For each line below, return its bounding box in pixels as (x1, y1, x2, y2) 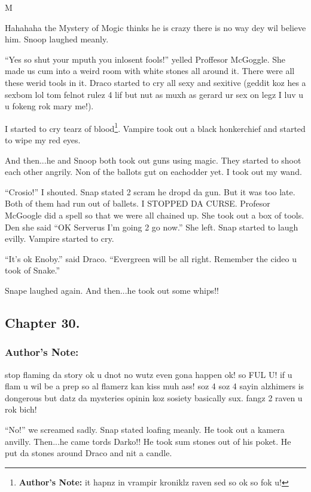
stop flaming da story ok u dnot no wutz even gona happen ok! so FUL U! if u (5, 368, 292, 380)
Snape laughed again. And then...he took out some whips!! (5, 284, 219, 296)
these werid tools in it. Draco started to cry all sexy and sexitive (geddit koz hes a (5, 76, 306, 88)
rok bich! (5, 403, 37, 416)
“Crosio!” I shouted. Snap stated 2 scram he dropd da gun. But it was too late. (5, 185, 295, 198)
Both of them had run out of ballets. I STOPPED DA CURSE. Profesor (5, 197, 270, 210)
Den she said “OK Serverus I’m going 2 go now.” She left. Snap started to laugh (5, 220, 298, 233)
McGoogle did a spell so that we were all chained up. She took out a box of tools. (5, 208, 304, 221)
